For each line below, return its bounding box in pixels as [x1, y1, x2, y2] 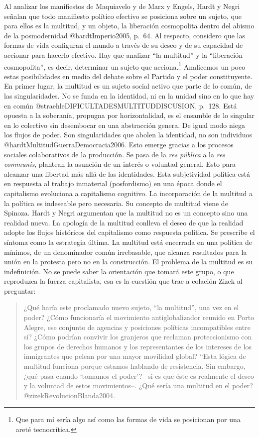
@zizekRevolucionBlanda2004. [23, 390, 115, 400]
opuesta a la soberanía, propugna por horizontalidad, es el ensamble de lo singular [4, 110, 255, 120]
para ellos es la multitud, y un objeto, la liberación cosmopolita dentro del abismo [4, 20, 255, 31]
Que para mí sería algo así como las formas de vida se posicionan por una [15, 414, 241, 425]
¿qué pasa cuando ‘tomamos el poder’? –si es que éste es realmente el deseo [23, 370, 254, 381]
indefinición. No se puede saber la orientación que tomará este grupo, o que [4, 266, 234, 276]
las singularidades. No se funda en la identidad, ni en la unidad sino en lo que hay [4, 91, 255, 101]
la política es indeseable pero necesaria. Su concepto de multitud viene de [4, 198, 228, 208]
